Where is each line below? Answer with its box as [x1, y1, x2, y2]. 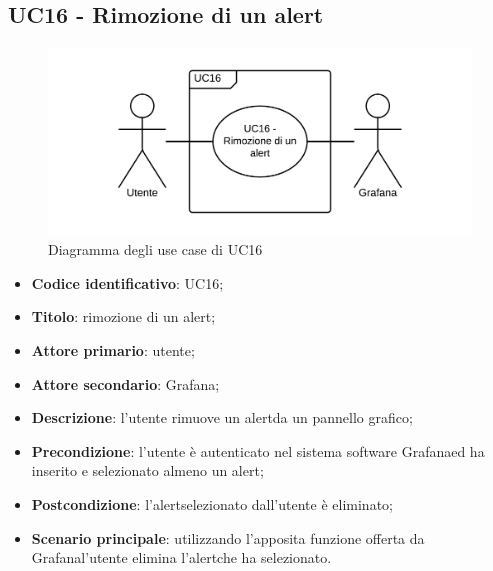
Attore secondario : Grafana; [31, 373, 220, 394]
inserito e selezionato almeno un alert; [31, 460, 264, 481]
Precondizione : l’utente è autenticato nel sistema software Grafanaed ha [31, 440, 485, 461]
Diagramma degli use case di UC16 [48, 239, 263, 260]
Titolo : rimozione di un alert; [31, 306, 216, 327]
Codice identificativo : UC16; [31, 272, 224, 293]
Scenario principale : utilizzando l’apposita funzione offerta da [31, 527, 425, 548]
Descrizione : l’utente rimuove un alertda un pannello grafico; [31, 407, 413, 428]
